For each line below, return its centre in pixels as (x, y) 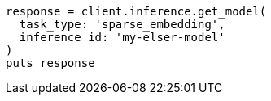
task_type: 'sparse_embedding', (122, 24)
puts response (50, 63)
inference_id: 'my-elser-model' (122, 37)
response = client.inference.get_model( (136, 11)
